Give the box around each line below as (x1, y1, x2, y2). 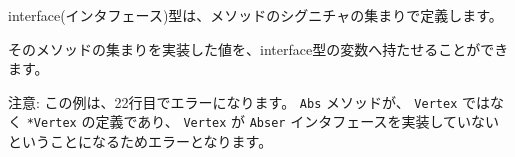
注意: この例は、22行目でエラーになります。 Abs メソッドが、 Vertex (8, 91, 458, 112)
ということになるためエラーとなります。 (8, 131, 273, 152)
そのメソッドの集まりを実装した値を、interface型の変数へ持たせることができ (8, 38, 509, 59)
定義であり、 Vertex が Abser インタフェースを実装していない (95, 111, 500, 132)
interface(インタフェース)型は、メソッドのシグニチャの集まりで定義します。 (8, 5, 503, 25)
